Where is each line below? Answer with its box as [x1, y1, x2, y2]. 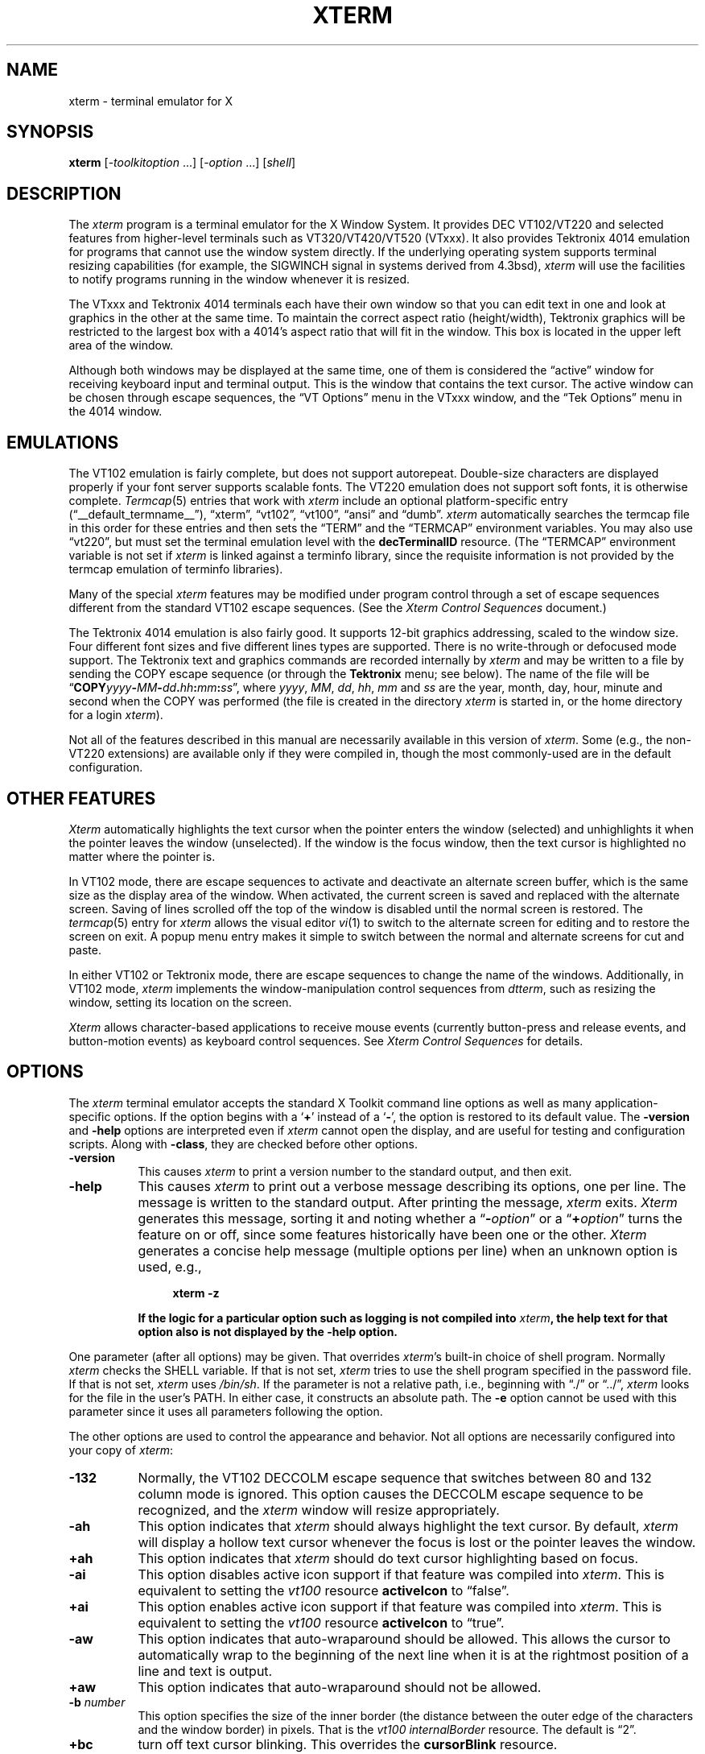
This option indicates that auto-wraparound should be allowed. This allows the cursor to [138, 1630, 671, 1647]
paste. [68, 942, 101, 957]
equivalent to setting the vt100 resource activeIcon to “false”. [138, 1582, 509, 1599]
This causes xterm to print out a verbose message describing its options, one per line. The [138, 1177, 686, 1194]
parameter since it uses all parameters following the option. [68, 1404, 383, 1418]
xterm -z [172, 1285, 220, 1300]
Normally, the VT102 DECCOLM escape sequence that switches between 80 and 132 [138, 1469, 652, 1486]
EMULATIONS [6, 432, 119, 453]
